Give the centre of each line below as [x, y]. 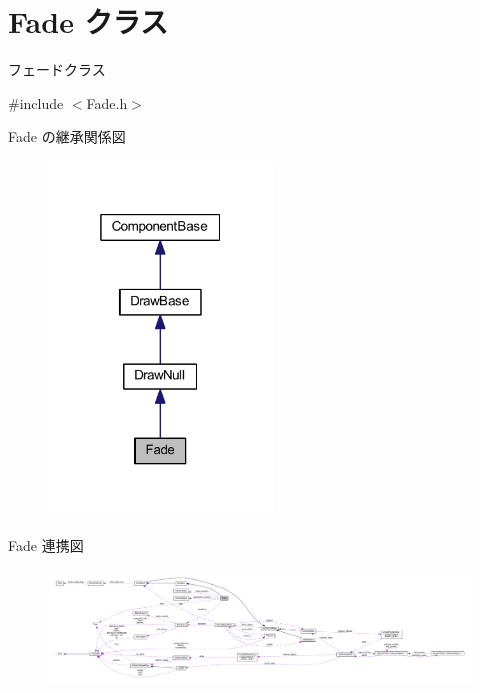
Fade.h [107, 102]
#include [36, 102]
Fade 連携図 [46, 545]
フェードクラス [57, 69]
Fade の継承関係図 [67, 136]
